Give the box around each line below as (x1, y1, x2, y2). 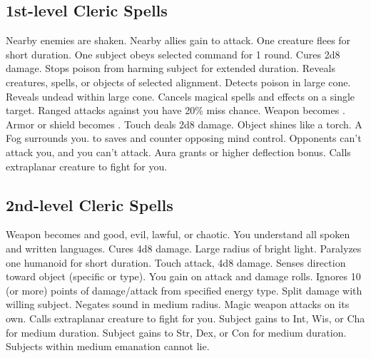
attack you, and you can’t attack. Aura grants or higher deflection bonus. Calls (6, 144, 351, 159)
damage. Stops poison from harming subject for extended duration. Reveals (6, 61, 335, 76)
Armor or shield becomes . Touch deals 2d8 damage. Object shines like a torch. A (6, 116, 362, 131)
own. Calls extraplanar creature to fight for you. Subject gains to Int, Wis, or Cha (6, 310, 365, 325)
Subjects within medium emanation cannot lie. (6, 339, 210, 354)
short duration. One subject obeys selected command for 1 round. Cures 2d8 (6, 46, 340, 61)
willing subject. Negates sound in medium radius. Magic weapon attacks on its (6, 297, 350, 312)
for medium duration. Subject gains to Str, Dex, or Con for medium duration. (6, 324, 347, 339)
